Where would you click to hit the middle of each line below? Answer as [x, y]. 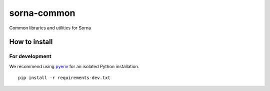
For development [30, 56]
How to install [31, 42]
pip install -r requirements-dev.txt [64, 78]
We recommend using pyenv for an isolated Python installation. [74, 66]
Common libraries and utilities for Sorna [50, 28]
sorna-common [42, 13]
